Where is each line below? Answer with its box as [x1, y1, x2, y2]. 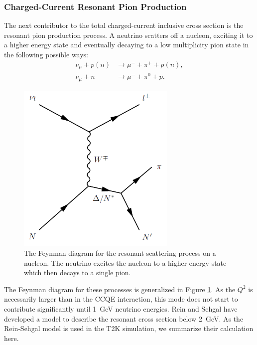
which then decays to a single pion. [24, 267, 131, 278]
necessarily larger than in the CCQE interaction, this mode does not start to [4, 294, 238, 304]
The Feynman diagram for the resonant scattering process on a [24, 248, 216, 258]
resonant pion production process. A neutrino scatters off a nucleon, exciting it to [4, 29, 253, 40]
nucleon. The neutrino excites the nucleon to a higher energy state [24, 257, 227, 268]
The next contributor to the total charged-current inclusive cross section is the [4, 20, 244, 30]
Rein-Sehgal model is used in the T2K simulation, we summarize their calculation [4, 323, 254, 334]
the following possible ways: [4, 49, 89, 59]
